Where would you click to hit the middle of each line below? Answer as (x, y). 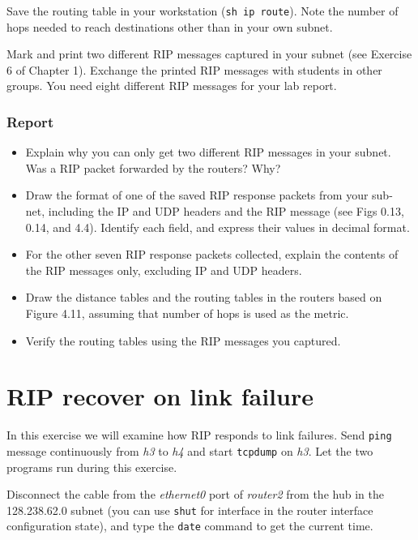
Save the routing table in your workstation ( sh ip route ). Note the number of (203, 11)
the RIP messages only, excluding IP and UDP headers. (164, 270)
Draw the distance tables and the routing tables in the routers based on (204, 297)
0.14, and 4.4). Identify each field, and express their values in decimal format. (218, 227)
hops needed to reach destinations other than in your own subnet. (170, 26)
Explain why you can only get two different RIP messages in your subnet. (208, 152)
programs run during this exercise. (92, 467)
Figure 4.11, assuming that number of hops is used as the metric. (187, 313)
